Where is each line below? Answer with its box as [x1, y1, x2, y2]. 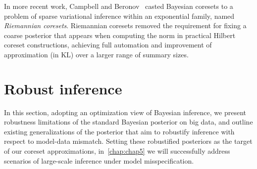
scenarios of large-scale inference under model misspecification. [4, 155, 194, 166]
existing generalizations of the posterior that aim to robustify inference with [4, 126, 235, 136]
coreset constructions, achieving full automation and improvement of [4, 40, 212, 50]
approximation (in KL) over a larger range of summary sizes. [4, 49, 189, 59]
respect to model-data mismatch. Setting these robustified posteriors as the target [4, 136, 253, 146]
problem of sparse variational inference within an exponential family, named [4, 10, 235, 21]
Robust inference [4, 78, 122, 98]
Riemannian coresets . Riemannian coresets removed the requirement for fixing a [4, 20, 247, 31]
